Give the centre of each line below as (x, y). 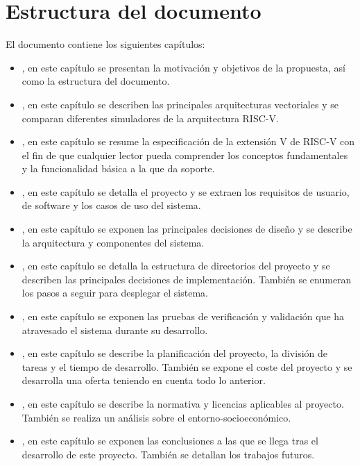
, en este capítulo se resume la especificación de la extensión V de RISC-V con (188, 141)
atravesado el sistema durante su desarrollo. (115, 330)
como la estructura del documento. (96, 81)
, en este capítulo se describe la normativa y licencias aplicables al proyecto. (183, 403)
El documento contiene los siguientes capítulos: (105, 44)
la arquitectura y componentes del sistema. (113, 242)
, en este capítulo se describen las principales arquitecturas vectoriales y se (180, 104)
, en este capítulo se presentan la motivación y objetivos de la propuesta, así (183, 67)
